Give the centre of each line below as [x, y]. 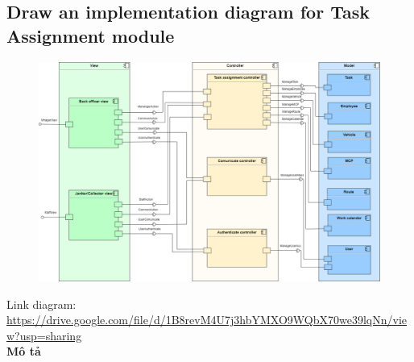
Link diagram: [41, 304]
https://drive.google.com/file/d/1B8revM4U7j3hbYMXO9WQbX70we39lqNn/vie [207, 320]
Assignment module [91, 35]
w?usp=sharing [44, 335]
